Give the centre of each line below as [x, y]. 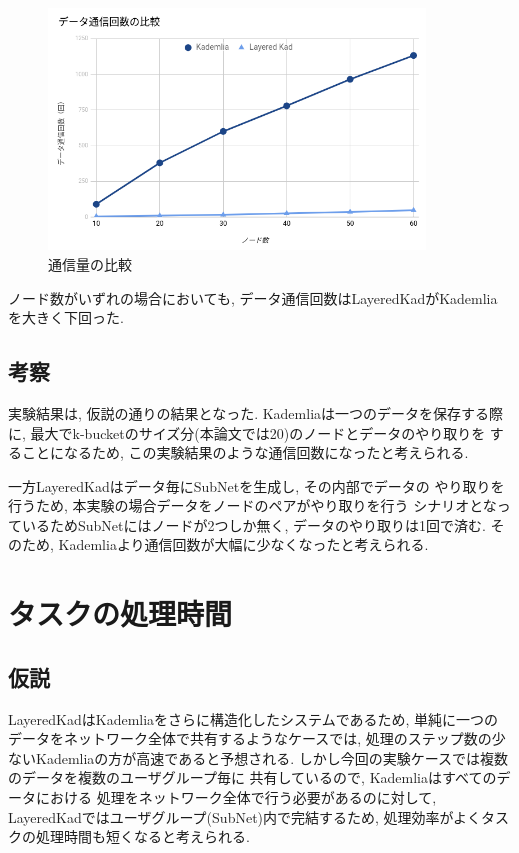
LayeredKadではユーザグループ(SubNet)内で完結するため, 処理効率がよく [244, 816]
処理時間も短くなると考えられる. [142, 836]
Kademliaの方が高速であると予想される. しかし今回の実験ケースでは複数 [272, 757]
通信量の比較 [90, 263]
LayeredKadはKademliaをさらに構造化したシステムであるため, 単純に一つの [253, 718]
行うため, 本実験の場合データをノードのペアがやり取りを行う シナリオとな [252, 505]
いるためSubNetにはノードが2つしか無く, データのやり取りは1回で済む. [253, 524]
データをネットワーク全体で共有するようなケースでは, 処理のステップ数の [250, 738]
